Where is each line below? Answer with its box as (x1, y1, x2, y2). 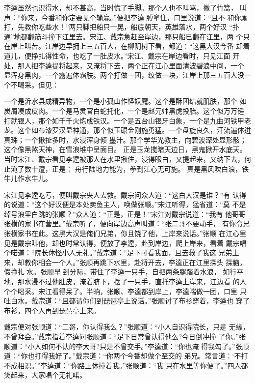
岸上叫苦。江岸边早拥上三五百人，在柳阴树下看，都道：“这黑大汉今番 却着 (10, 41, 250, 51)
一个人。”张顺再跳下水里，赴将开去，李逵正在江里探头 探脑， (51, 257, 247, 267)
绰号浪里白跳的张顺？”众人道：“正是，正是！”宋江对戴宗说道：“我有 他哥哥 (4, 208, 246, 219)
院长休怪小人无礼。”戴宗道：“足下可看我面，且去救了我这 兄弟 (34, 247, 232, 258)
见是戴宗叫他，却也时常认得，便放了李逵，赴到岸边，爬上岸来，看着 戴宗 (4, 237, 240, 248)
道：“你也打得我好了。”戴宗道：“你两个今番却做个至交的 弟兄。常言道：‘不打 (4, 351, 248, 361)
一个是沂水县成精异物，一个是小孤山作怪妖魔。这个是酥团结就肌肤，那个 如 (4, 96, 247, 106)
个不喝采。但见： (4, 79, 59, 89)
